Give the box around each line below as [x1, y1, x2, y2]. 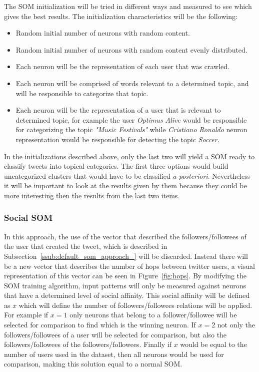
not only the [217, 319, 255, 330]
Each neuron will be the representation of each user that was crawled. [15, 61, 230, 72]
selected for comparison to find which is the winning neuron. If [4, 319, 196, 330]
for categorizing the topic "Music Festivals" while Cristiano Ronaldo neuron [15, 124, 247, 135]
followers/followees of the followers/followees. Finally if [4, 339, 172, 349]
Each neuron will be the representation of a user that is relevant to [15, 105, 221, 115]
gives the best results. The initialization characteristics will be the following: [4, 11, 237, 21]
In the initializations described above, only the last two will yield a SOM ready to [4, 151, 255, 161]
